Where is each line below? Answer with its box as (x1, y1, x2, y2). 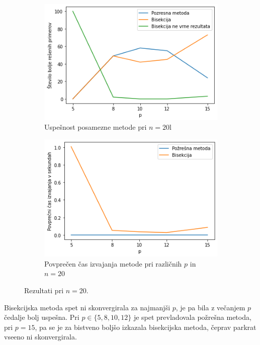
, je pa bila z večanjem (176, 302, 245, 312)
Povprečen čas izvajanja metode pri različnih (44, 258, 182, 269)
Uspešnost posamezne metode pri (44, 122, 147, 132)
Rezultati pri (24, 285, 64, 295)
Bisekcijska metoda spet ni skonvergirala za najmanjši (4, 302, 170, 312)
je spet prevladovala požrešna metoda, (133, 312, 251, 322)
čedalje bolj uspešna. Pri (4, 312, 79, 322)
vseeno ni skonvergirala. (4, 331, 77, 342)
